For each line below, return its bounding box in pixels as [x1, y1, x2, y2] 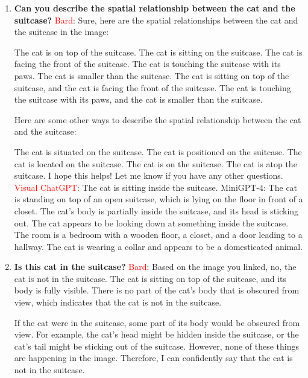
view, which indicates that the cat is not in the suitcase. [14, 296, 222, 309]
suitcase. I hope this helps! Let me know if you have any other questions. [14, 169, 283, 182]
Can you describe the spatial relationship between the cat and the [14, 2, 295, 14]
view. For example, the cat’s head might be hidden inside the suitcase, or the [14, 328, 299, 341]
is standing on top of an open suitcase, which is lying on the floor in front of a [14, 193, 303, 205]
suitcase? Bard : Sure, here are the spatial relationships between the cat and [14, 13, 298, 26]
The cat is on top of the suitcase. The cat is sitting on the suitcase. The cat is [14, 45, 303, 58]
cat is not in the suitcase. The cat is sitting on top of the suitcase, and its [14, 272, 287, 284]
